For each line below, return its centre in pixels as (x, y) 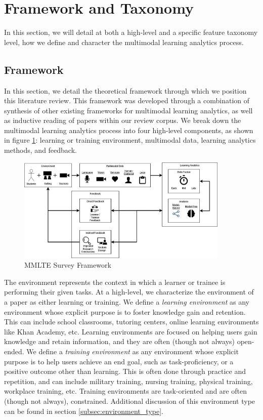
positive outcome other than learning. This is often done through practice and (125, 371)
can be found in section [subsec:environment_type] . (84, 411)
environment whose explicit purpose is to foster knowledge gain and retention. (125, 311)
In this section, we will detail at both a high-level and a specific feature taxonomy (131, 32)
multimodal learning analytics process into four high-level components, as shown (129, 130)
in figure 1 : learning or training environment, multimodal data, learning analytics (130, 140)
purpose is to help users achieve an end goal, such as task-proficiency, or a (119, 361)
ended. (14, 351)
